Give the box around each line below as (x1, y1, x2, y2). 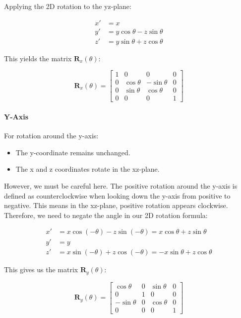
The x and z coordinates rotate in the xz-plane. (15, 164, 160, 174)
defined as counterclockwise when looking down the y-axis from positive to (4, 190, 231, 201)
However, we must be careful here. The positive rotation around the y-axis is (4, 180, 238, 191)
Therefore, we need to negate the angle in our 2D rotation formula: (4, 210, 208, 220)
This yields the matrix (4, 53, 72, 63)
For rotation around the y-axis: (4, 130, 99, 141)
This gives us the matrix (4, 264, 78, 275)
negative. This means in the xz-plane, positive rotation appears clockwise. (4, 200, 228, 211)
